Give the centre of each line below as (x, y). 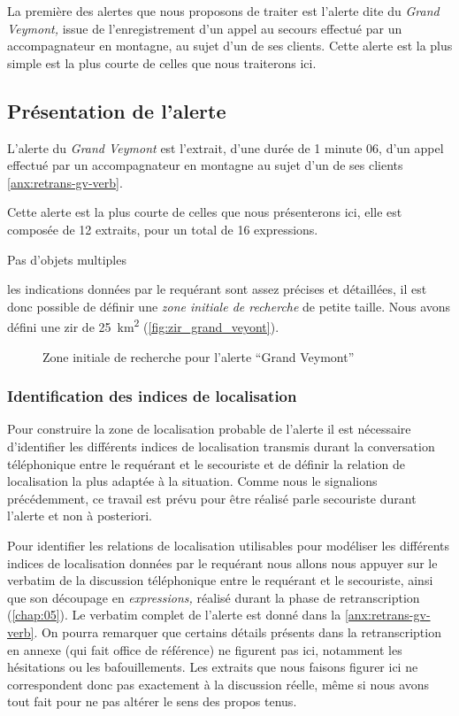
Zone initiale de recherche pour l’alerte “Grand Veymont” (199, 356)
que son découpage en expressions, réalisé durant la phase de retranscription (214, 597)
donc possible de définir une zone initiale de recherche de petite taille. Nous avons (229, 306)
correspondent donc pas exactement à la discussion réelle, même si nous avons (218, 684)
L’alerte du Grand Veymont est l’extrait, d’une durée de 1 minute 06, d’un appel (226, 147)
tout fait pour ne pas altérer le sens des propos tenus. (152, 701)
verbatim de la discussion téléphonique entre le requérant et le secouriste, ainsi (220, 580)
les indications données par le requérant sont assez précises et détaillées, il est (217, 289)
